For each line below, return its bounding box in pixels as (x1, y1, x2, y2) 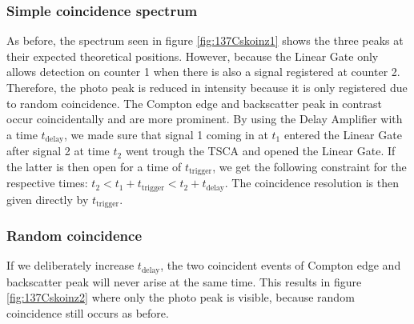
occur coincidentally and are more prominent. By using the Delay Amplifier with (6, 110, 403, 127)
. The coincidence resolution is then (224, 174, 399, 191)
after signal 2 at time (6, 142, 110, 159)
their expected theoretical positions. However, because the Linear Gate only (6, 47, 379, 64)
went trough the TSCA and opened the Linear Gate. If (125, 142, 396, 159)
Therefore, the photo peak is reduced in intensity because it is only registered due (6, 79, 408, 95)
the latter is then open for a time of (6, 158, 182, 174)
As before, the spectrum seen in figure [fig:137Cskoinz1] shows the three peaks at (6, 32, 404, 49)
